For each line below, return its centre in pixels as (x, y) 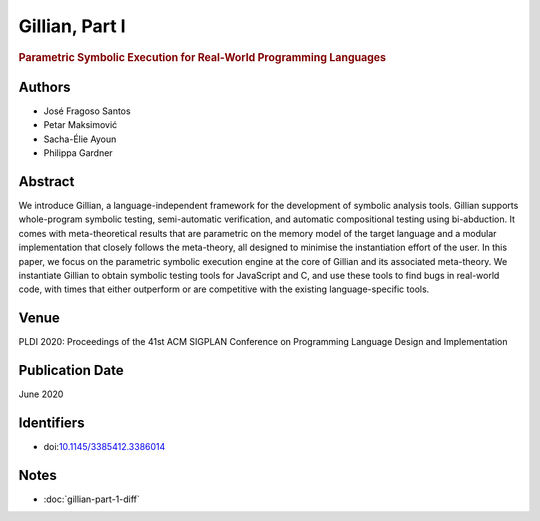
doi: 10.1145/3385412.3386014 (104, 447)
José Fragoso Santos (87, 111)
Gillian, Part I (72, 26)
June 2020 (41, 394)
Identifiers (51, 422)
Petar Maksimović (80, 125)
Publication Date (71, 370)
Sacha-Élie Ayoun (80, 139)
